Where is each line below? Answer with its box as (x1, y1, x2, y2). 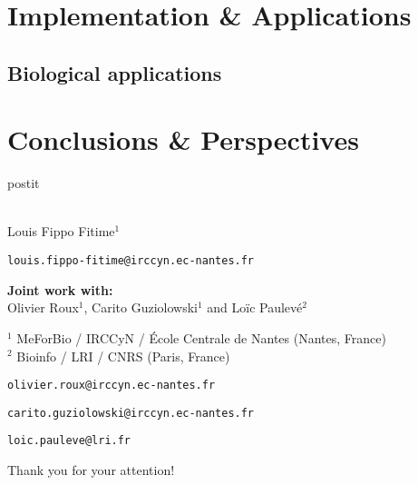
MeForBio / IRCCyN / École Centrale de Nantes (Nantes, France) (16, 328, 386, 347)
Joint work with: (7, 280, 113, 299)
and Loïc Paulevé (207, 298, 303, 317)
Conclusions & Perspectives (7, 121, 359, 158)
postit (7, 173, 40, 193)
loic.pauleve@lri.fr (7, 434, 131, 448)
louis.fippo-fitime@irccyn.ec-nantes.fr (7, 254, 255, 268)
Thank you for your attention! (7, 460, 175, 480)
